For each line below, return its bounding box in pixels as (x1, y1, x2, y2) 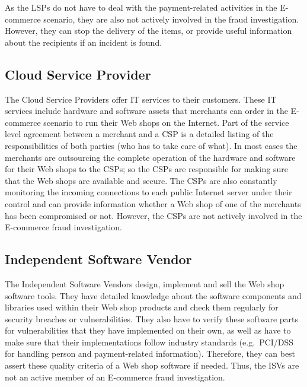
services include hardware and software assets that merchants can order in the (5, 104, 288, 117)
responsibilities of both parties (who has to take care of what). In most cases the (5, 139, 298, 151)
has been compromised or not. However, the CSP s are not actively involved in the (5, 209, 302, 221)
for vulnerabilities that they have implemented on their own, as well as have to (5, 324, 291, 337)
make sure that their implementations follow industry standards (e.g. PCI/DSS (5, 335, 294, 348)
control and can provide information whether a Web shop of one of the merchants (5, 197, 301, 210)
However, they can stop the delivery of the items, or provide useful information (5, 24, 292, 37)
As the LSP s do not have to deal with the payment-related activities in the (5, 1, 277, 13)
